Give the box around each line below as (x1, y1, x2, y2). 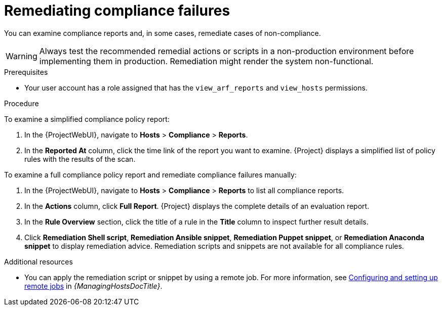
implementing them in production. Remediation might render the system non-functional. (39, 56, 374, 66)
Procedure (4, 99, 39, 108)
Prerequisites (4, 67, 48, 76)
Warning (6, 51, 37, 61)
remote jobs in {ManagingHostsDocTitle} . (24, 281, 163, 290)
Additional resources (4, 257, 73, 266)
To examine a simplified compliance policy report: (4, 114, 170, 123)
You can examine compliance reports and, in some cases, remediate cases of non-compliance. (4, 28, 321, 37)
